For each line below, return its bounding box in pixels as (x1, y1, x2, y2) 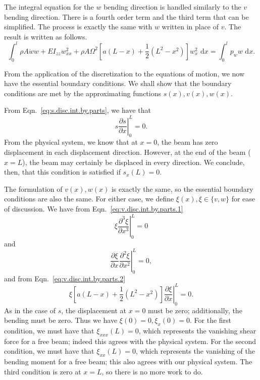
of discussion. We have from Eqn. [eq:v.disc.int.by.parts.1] (4, 203, 183, 214)
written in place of (162, 21, 219, 32)
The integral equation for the (4, 2, 94, 12)
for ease (231, 193, 255, 204)
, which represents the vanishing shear (138, 325, 256, 335)
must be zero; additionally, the (148, 305, 242, 315)
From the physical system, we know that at (4, 137, 138, 147)
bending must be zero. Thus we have (4, 315, 118, 325)
